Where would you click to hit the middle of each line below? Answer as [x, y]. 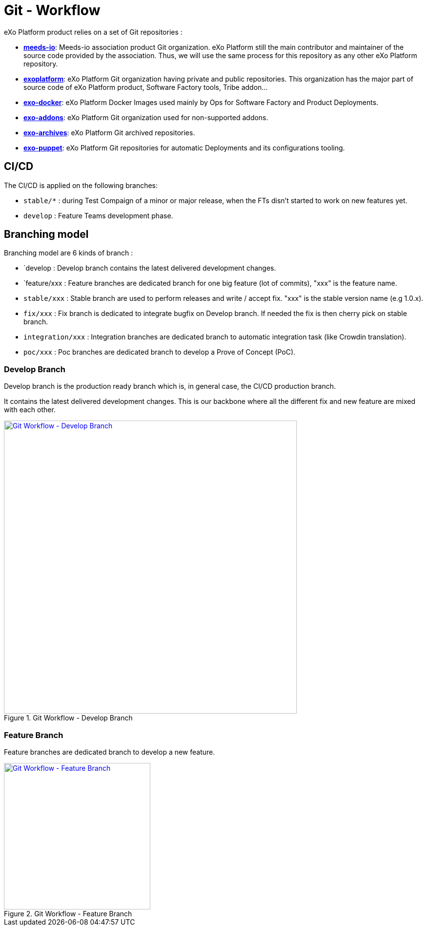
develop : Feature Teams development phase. [98, 215]
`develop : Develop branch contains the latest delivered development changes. [150, 268]
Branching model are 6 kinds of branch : [69, 253]
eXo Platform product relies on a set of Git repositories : [93, 32]
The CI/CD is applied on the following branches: [81, 185]
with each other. [30, 410]
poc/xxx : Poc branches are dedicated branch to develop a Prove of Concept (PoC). [160, 352]
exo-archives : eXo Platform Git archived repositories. [109, 132]
